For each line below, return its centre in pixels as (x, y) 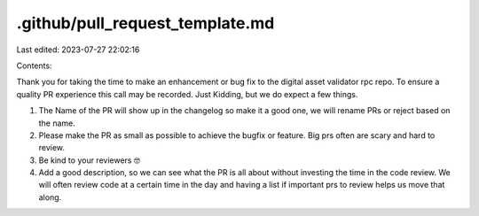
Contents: (34, 66)
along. (50, 197)
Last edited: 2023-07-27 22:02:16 (78, 50)
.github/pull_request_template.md (145, 23)
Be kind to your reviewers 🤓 (90, 160)
